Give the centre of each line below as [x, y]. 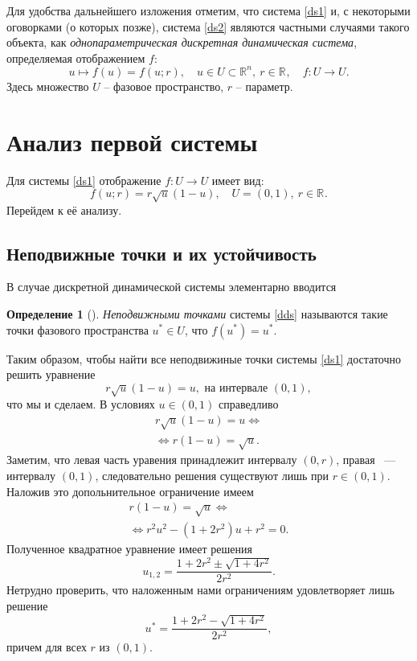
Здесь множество [48, 86]
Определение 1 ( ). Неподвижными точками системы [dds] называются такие [197, 313]
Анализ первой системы [132, 141]
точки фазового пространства [78, 329]
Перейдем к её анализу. [64, 209]
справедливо [248, 404]
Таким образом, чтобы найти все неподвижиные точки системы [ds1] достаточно [204, 358]
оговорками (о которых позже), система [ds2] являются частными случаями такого [208, 26]
